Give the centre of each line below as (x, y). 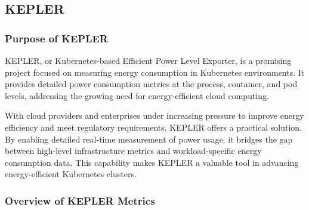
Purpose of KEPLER (56, 38)
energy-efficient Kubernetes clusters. (71, 174)
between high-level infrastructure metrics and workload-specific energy (133, 151)
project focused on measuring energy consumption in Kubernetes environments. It (155, 72)
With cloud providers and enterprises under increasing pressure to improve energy (154, 115)
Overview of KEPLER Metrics (80, 200)
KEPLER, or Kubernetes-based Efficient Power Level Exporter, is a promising (148, 60)
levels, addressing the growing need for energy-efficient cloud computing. (137, 95)
